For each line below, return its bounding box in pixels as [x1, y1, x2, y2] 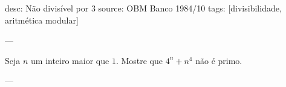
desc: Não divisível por [5, 2, 89, 14]
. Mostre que [115, 54, 163, 66]
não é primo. [195, 54, 242, 66]
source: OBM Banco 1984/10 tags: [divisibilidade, [98, 2, 282, 14]
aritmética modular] [5, 13, 79, 26]
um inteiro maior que [31, 54, 109, 66]
